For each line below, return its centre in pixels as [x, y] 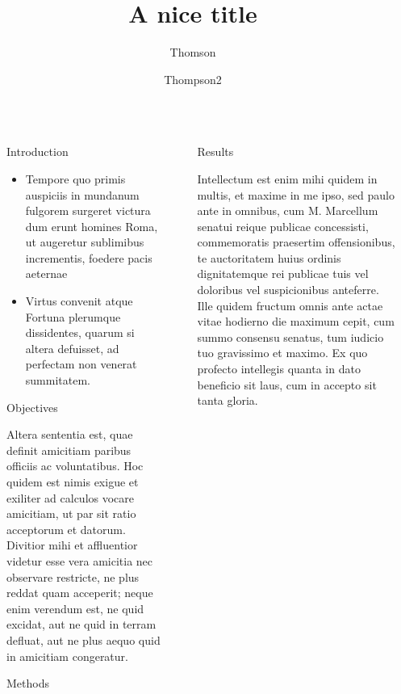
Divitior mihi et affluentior [72, 545]
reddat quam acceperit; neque [80, 593]
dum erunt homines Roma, [92, 226]
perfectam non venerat [81, 364]
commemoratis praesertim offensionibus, [296, 242]
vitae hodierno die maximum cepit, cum [296, 321]
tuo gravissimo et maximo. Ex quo [282, 353]
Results [215, 151]
